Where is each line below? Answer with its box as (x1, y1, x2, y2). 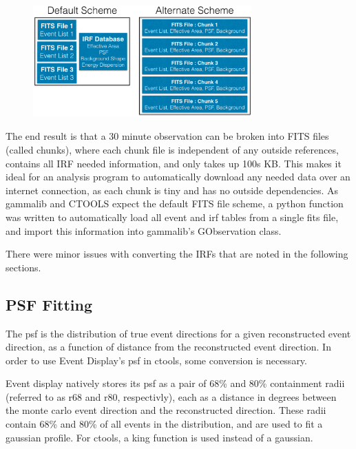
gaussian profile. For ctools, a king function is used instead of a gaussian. (6, 430, 313, 444)
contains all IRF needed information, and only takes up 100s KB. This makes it (6, 156, 342, 170)
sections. (6, 260, 41, 274)
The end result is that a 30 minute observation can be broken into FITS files (6, 129, 329, 143)
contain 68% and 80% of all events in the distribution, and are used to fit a (6, 417, 323, 431)
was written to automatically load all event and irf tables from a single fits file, (6, 209, 339, 224)
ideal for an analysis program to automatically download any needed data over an (6, 169, 350, 184)
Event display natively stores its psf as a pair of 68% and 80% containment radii (6, 376, 345, 390)
